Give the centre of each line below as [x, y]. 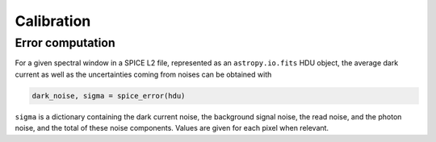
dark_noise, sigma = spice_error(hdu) [109, 96]
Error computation [65, 43]
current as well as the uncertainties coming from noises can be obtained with [143, 74]
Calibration [53, 21]
